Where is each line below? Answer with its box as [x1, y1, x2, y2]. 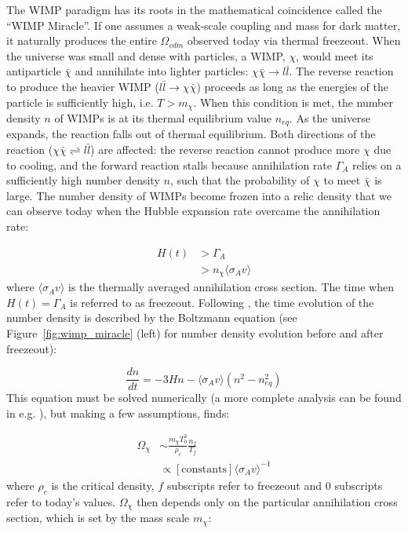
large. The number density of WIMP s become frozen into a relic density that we [6, 187, 392, 203]
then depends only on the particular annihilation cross [137, 493, 398, 509]
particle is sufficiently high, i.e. [6, 93, 154, 110]
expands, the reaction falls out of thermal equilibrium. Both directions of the [6, 126, 376, 142]
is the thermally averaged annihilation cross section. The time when [67, 279, 394, 295]
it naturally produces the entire [6, 32, 157, 49]
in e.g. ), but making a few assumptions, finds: [6, 404, 230, 421]
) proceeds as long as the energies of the [196, 78, 388, 94]
